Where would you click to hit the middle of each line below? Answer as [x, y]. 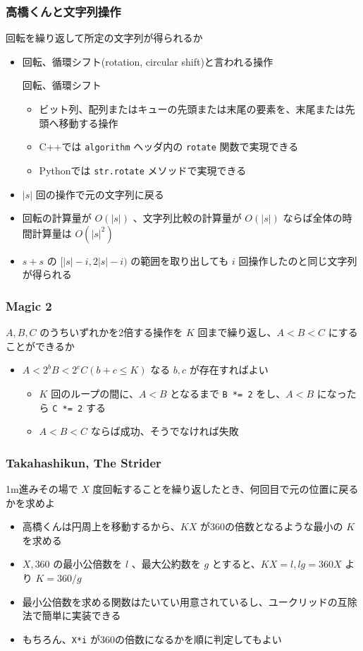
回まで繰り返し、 [237, 332]
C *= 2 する [79, 407]
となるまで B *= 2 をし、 [228, 393]
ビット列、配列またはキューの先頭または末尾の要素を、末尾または [192, 109]
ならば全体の [313, 218]
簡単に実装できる [81, 615]
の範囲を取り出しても [180, 260]
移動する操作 [88, 123]
